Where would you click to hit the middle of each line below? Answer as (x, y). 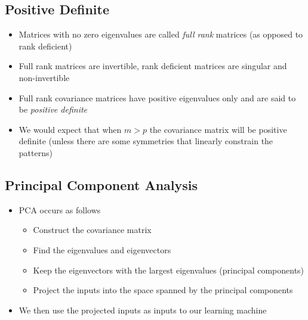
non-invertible (44, 77)
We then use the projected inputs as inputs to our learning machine (143, 310)
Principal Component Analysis (101, 184)
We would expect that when (70, 129)
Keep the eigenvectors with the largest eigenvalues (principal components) (169, 270)
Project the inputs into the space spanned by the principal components (163, 290)
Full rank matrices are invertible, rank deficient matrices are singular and (153, 66)
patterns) (36, 152)
